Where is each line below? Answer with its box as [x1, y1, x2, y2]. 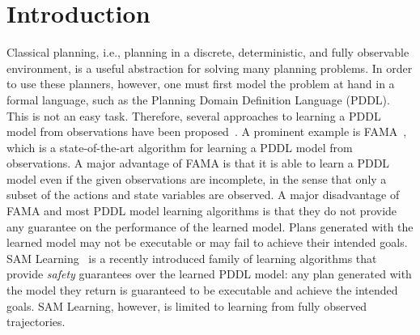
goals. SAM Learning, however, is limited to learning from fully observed [6, 297, 367, 314]
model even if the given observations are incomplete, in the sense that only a [6, 170, 387, 187]
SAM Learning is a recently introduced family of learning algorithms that [6, 249, 377, 266]
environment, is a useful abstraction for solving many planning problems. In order [6, 59, 413, 76]
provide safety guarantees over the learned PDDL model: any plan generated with [6, 265, 412, 282]
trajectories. [6, 313, 66, 330]
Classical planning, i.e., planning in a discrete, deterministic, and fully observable [6, 44, 409, 61]
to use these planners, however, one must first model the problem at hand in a [6, 75, 395, 92]
